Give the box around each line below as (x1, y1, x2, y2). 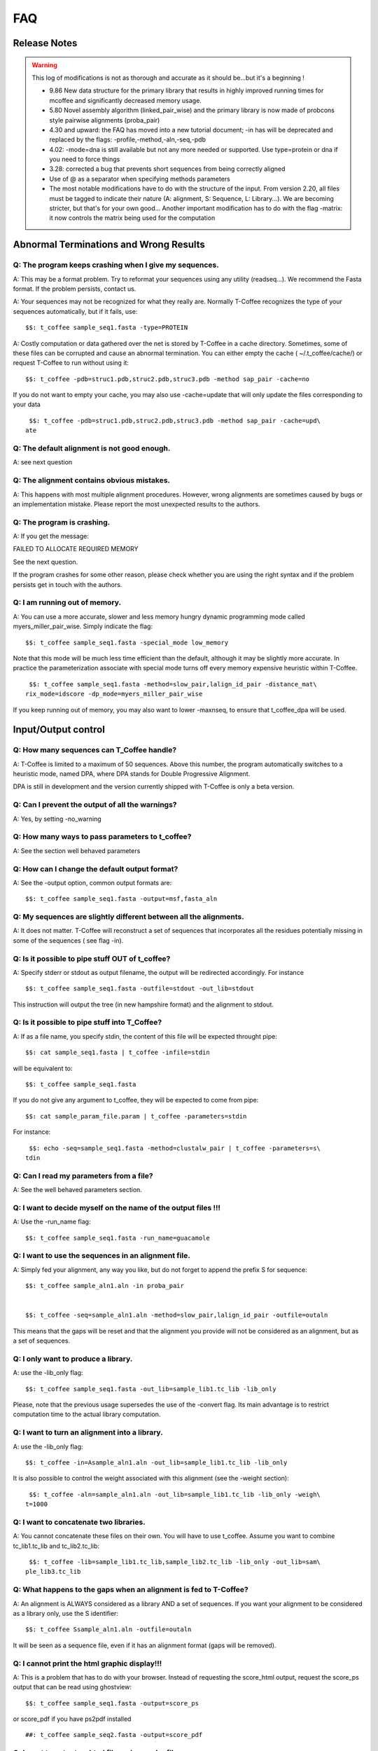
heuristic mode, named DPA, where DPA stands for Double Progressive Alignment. (13, 770, 251, 778)
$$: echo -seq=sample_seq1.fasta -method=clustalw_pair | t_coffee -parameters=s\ (29, 1144, 321, 1152)
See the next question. (13, 558, 78, 566)
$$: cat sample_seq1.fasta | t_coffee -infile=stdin (25, 1048, 210, 1057)
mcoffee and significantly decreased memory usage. (49, 96, 202, 104)
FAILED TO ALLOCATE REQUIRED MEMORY (13, 545, 139, 553)
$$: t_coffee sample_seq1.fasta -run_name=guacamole (25, 1233, 210, 1242)
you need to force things (49, 155, 120, 164)
